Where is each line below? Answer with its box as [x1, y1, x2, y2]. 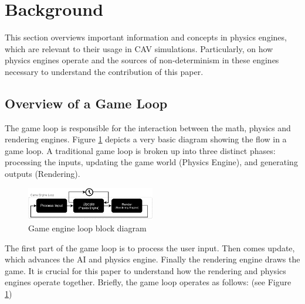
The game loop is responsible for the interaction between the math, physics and [5, 121, 291, 134]
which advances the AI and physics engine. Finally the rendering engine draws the [5, 253, 300, 265]
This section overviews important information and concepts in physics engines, [5, 31, 287, 43]
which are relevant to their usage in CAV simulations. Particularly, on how [5, 42, 273, 54]
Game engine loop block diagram [28, 222, 147, 234]
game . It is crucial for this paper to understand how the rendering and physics [5, 264, 286, 276]
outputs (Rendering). [5, 168, 80, 180]
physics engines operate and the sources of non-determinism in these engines [5, 54, 279, 66]
